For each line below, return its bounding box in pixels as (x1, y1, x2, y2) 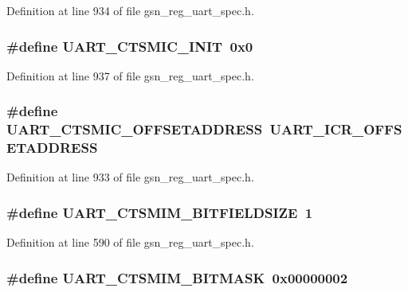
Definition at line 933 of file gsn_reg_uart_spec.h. (6, 169, 254, 185)
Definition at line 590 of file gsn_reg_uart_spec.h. (6, 234, 254, 251)
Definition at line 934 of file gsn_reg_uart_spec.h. (6, 2, 254, 18)
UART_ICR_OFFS (269, 119, 402, 139)
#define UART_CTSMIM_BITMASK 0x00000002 (6, 267, 348, 287)
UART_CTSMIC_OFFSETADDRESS (6, 119, 263, 139)
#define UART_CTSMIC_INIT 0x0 (6, 36, 253, 56)
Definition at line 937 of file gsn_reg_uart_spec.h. (6, 67, 254, 84)
